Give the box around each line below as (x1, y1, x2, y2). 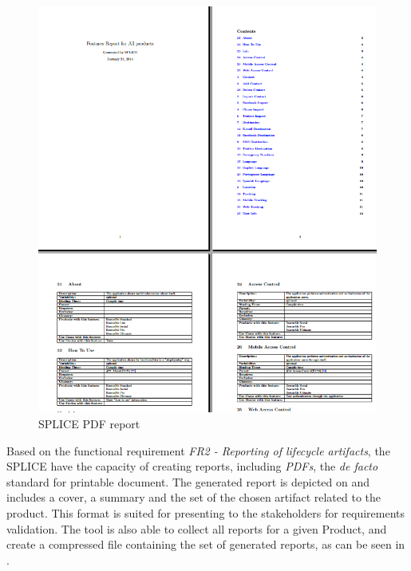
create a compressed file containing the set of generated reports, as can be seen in (6, 536, 405, 553)
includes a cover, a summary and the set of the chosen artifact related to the (6, 489, 381, 506)
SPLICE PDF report (38, 415, 140, 431)
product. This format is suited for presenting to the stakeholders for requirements (6, 504, 405, 521)
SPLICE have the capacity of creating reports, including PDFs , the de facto (6, 458, 378, 475)
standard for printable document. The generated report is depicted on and (6, 473, 370, 490)
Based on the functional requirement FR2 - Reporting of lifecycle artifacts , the (6, 442, 390, 459)
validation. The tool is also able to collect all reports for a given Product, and (6, 520, 387, 537)
